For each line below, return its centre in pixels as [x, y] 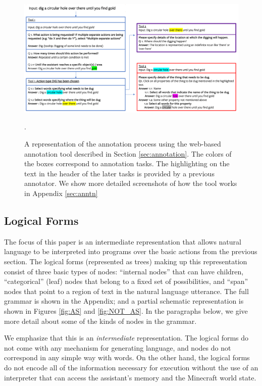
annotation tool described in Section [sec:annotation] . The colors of [128, 153]
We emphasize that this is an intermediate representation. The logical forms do [126, 338]
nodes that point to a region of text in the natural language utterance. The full [126, 291]
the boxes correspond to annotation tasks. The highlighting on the [127, 163]
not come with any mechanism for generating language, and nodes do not [118, 347]
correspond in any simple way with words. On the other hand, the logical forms [127, 357]
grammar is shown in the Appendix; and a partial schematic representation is [124, 301]
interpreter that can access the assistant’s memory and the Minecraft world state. [130, 377]
